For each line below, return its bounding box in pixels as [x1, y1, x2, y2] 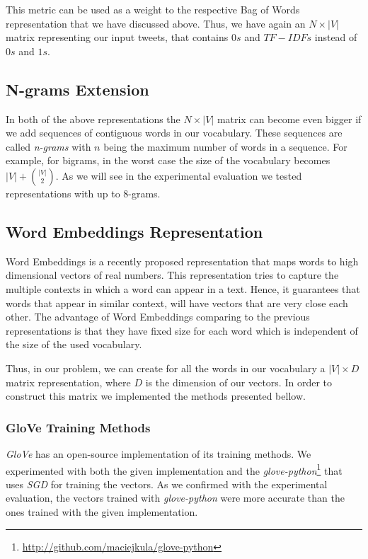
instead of [314, 30, 357, 45]
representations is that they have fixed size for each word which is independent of [6, 323, 358, 338]
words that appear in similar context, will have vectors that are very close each [6, 295, 348, 310]
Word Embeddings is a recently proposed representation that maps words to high [6, 253, 359, 268]
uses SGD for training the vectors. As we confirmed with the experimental [6, 476, 328, 491]
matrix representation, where [6, 374, 131, 389]
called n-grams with [6, 139, 91, 154]
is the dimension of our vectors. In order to [145, 374, 332, 389]
